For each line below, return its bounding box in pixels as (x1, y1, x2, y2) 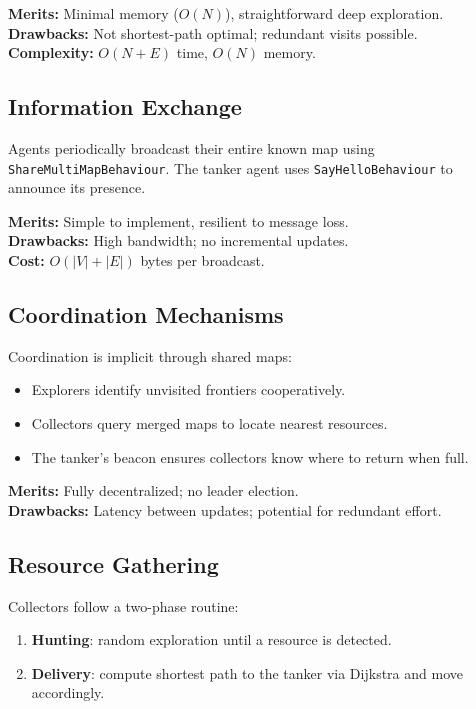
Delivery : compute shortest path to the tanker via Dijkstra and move (31, 662, 463, 683)
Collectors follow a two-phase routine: (8, 595, 239, 616)
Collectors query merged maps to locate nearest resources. (31, 413, 388, 433)
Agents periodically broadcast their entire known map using (8, 137, 375, 158)
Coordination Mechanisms (8, 299, 284, 329)
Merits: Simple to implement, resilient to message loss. (8, 210, 349, 231)
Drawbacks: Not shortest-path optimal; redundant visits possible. (8, 22, 418, 43)
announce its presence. (8, 177, 146, 198)
